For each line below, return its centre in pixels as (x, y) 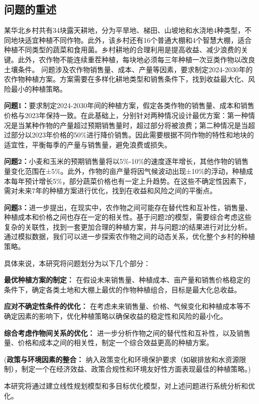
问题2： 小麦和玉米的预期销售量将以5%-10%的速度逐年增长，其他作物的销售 (127, 161)
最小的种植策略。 (39, 88)
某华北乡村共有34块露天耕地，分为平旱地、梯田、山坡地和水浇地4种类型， (124, 30)
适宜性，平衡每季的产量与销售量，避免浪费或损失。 (88, 144)
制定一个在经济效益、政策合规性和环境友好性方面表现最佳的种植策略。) (136, 369)
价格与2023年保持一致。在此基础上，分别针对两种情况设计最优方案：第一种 (126, 115)
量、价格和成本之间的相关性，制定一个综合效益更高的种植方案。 (109, 342)
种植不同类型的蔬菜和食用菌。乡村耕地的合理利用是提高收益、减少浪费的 (123, 50)
